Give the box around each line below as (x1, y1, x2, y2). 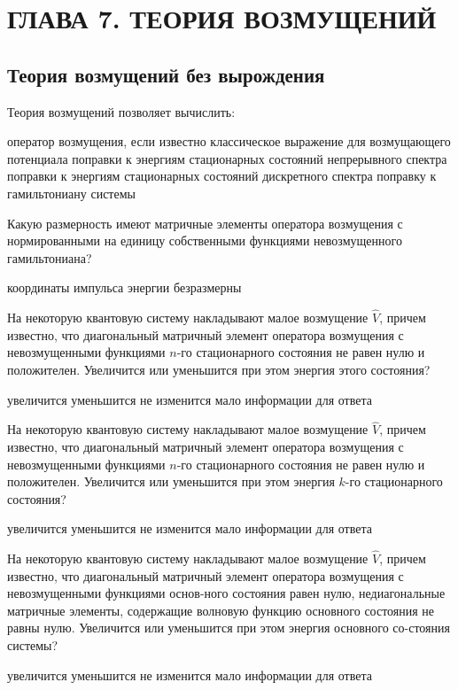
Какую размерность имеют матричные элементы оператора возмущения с (7, 213, 403, 232)
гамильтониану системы (7, 183, 136, 202)
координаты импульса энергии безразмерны (7, 278, 242, 297)
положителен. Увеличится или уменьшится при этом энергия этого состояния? (7, 360, 431, 378)
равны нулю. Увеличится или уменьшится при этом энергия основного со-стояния (7, 618, 450, 637)
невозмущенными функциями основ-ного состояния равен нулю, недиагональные (7, 584, 446, 602)
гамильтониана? (7, 248, 92, 267)
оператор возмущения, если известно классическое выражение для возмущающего (7, 132, 451, 151)
